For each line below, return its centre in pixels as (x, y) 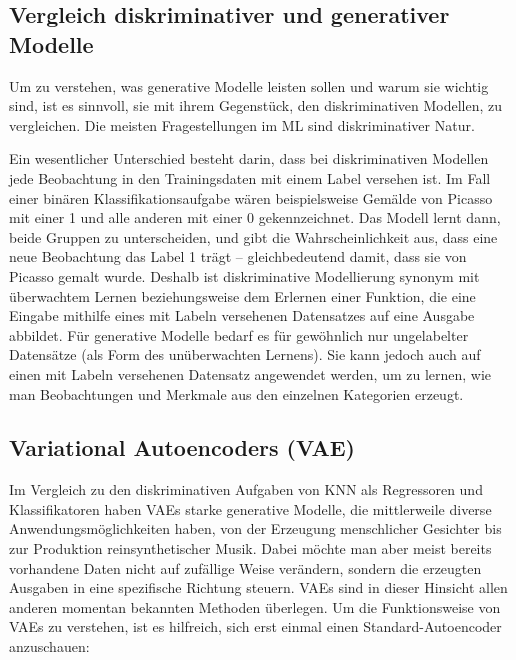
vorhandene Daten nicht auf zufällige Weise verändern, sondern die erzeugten (245, 567)
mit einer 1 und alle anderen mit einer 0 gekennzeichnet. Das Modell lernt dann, (255, 217)
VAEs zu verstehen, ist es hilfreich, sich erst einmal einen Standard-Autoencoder (255, 626)
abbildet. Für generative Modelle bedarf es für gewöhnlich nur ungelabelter (239, 334)
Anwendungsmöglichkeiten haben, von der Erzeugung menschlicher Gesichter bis (255, 528)
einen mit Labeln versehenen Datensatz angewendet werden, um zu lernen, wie (250, 373)
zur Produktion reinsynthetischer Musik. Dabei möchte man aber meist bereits (250, 548)
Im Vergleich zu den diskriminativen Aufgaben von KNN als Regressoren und (246, 489)
